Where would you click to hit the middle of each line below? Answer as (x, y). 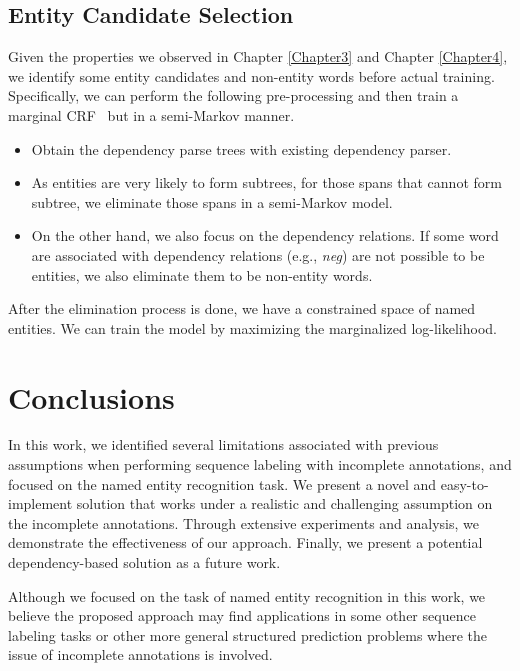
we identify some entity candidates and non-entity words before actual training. (251, 75)
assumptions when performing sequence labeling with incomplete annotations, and (260, 464)
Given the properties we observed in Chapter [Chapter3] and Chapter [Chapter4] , (258, 56)
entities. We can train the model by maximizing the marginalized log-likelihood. (253, 327)
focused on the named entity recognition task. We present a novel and (222, 483)
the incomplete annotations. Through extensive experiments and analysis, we (244, 522)
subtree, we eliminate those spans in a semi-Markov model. (212, 201)
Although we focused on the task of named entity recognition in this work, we (247, 595)
